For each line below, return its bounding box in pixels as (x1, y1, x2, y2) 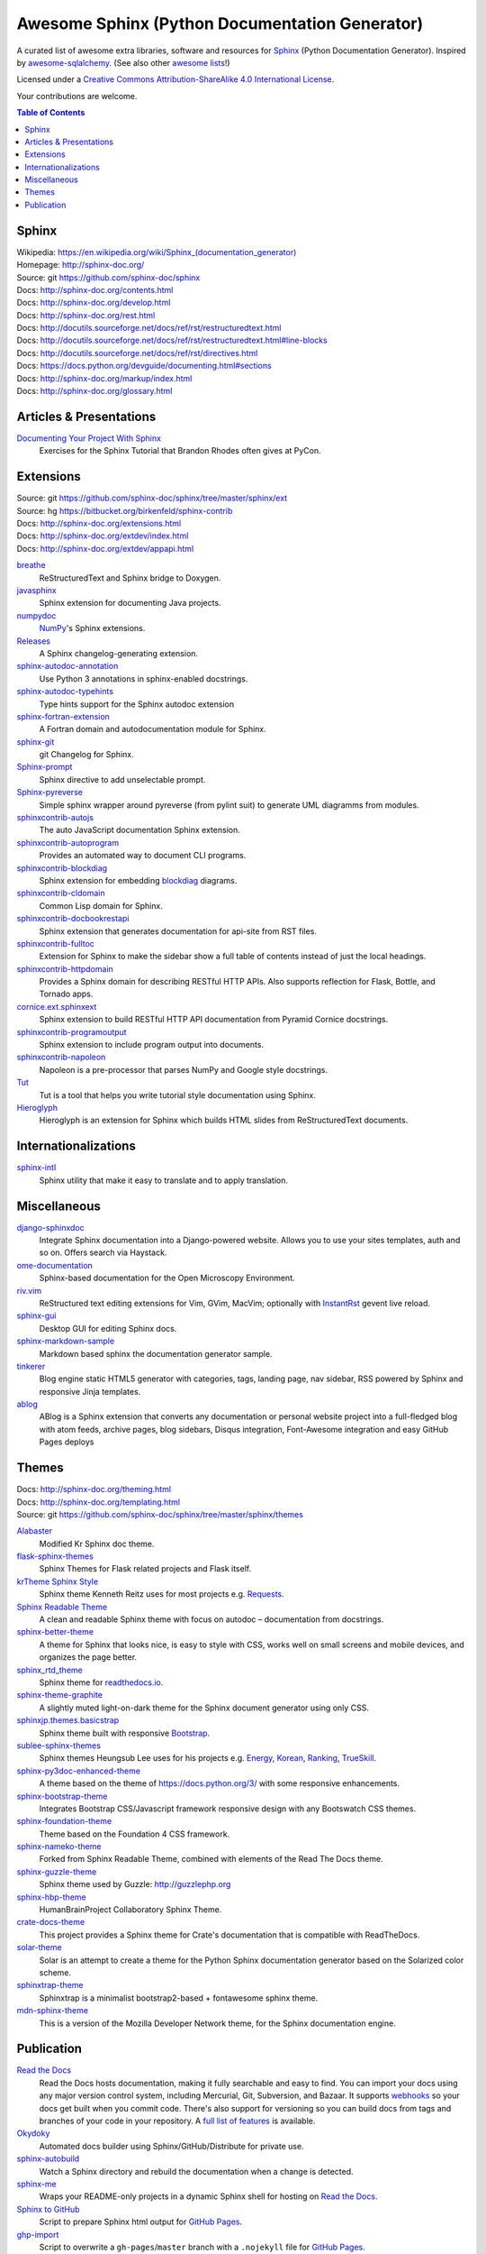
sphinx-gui (16, 1310, 57, 1321)
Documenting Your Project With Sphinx (16, 433, 162, 444)
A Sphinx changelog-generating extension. (39, 647, 198, 658)
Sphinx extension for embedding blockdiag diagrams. (39, 875, 238, 885)
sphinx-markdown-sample (16, 1335, 115, 1347)
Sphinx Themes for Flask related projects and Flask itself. (39, 1563, 252, 1574)
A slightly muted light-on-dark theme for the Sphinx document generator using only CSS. (39, 1702, 369, 1713)
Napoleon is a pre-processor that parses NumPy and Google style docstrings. (39, 1064, 328, 1075)
